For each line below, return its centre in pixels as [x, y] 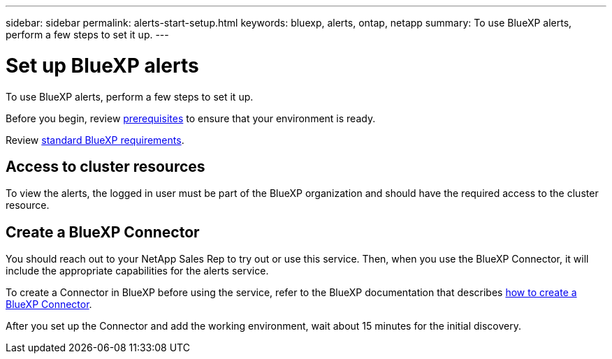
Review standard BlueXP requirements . [95, 140]
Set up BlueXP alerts [102, 65]
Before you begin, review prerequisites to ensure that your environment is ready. [191, 118]
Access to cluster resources [105, 166]
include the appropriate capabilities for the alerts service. [137, 271]
